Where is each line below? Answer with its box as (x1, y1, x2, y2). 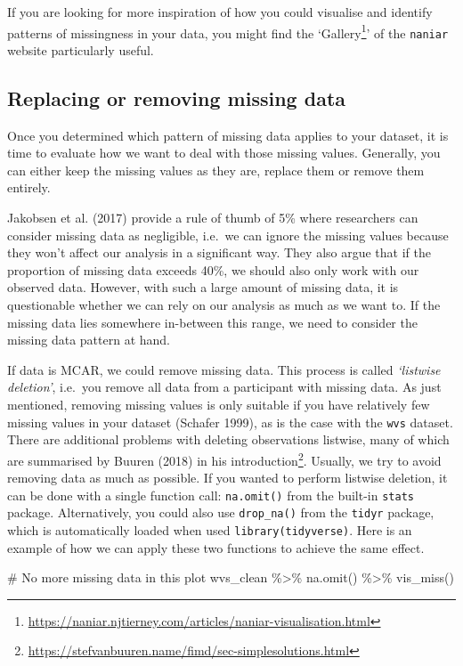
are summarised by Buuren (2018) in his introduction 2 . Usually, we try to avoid (7, 448, 442, 469)
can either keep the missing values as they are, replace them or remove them (7, 160, 425, 179)
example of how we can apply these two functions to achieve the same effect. (7, 538, 425, 556)
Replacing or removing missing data (7, 84, 346, 111)
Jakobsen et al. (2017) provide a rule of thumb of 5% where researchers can (7, 208, 418, 227)
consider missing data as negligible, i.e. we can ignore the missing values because (7, 225, 449, 244)
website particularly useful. (7, 40, 154, 59)
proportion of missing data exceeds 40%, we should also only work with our (7, 260, 419, 279)
